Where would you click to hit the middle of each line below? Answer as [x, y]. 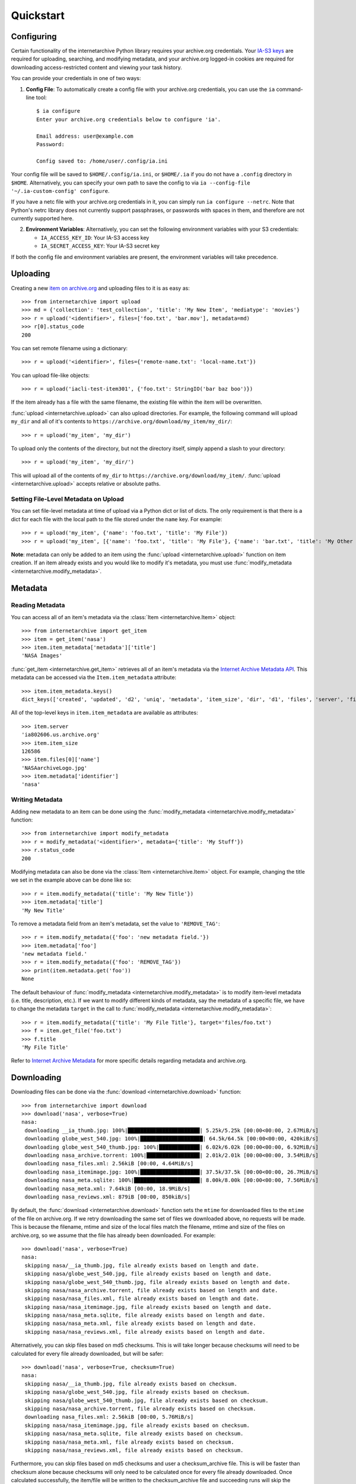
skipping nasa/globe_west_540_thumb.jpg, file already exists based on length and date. [158, 1282]
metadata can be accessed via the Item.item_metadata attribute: [94, 677]
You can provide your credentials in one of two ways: [76, 78]
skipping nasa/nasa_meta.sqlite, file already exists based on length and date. [145, 1315]
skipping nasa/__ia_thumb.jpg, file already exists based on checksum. [131, 1384]
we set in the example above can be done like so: [71, 880]
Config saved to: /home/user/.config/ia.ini [102, 161]
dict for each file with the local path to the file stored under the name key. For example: [117, 519]
